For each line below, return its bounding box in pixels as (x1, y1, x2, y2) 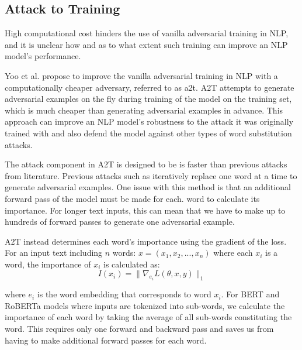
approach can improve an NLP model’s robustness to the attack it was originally (5, 115, 294, 128)
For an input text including (5, 246, 103, 259)
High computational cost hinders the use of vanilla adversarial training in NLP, (5, 27, 289, 39)
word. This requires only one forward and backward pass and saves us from (5, 322, 274, 335)
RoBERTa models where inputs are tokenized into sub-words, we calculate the (5, 299, 285, 311)
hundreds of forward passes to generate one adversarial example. (5, 215, 235, 228)
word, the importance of (5, 258, 91, 270)
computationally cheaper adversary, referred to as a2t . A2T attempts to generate (5, 81, 294, 93)
